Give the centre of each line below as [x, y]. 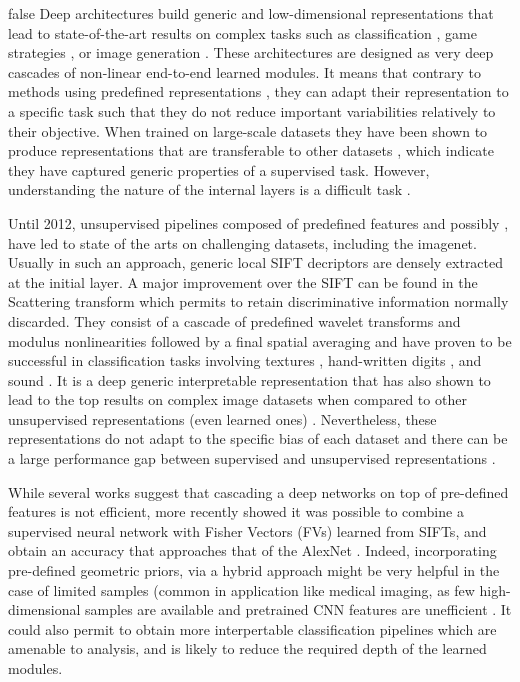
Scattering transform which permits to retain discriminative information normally [258, 301]
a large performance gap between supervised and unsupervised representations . [252, 458]
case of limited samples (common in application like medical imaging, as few [241, 589]
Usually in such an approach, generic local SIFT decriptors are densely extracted [256, 262]
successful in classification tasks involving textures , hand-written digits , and [245, 360]
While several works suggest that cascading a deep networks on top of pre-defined [258, 491]
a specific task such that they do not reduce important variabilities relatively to [252, 110]
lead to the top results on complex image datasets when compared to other [237, 399]
